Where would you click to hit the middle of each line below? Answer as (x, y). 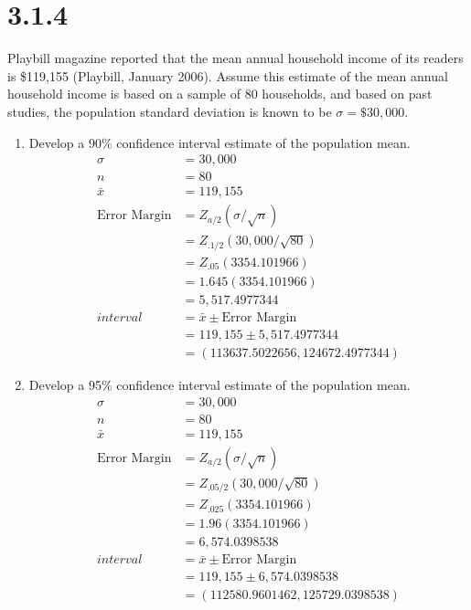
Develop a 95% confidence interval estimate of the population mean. (219, 384)
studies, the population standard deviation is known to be (170, 111)
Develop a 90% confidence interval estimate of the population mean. (219, 142)
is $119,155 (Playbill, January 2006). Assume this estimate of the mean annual (228, 75)
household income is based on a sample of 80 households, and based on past (220, 94)
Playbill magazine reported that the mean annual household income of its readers (235, 58)
